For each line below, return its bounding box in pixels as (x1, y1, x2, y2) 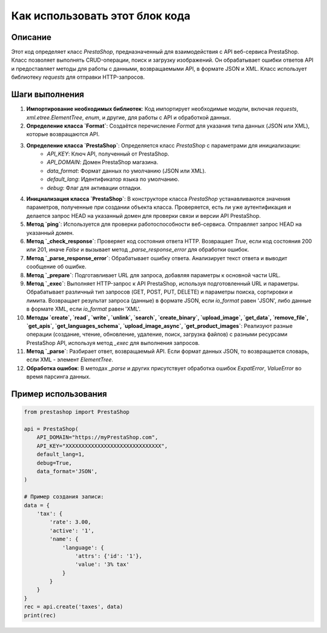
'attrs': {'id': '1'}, (74, 553, 142, 559)
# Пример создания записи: (24, 493, 104, 500)
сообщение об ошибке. (26, 263, 87, 271)
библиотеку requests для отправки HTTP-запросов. (11, 73, 145, 81)
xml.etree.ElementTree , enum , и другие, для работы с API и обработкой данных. (26, 114, 231, 121)
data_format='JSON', (36, 468, 98, 474)
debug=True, (36, 459, 73, 466)
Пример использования (11, 389, 107, 399)
